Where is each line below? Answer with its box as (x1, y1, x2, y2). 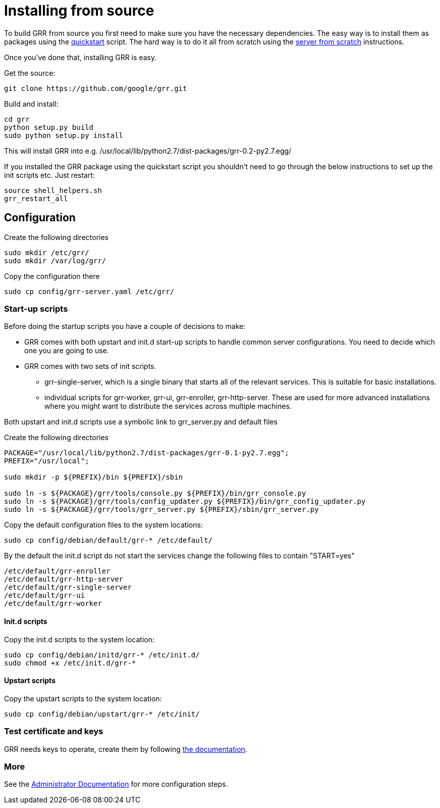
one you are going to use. (24, 346, 109, 355)
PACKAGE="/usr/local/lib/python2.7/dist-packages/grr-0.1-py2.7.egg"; (4, 449, 289, 457)
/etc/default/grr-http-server (4, 575, 124, 584)
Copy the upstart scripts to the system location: (4, 694, 162, 703)
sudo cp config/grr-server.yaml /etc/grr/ (4, 287, 175, 296)
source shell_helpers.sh (4, 186, 102, 195)
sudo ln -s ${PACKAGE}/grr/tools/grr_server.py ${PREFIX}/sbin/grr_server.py (4, 505, 319, 514)
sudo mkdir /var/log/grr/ (4, 256, 106, 265)
